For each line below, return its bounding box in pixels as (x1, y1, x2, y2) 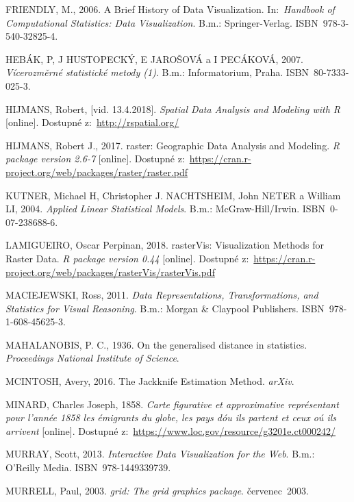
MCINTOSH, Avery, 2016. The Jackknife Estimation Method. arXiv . (5, 374, 294, 388)
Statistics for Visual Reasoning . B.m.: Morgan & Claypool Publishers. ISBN (5, 301, 325, 315)
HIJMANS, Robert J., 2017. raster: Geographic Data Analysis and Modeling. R (5, 138, 340, 152)
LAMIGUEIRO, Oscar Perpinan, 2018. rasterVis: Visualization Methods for (5, 238, 325, 252)
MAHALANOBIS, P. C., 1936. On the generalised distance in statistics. (5, 337, 307, 351)
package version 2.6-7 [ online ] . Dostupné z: (5, 151, 185, 166)
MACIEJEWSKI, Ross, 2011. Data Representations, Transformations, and (5, 288, 318, 302)
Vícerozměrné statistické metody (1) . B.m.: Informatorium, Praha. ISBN (5, 65, 309, 79)
